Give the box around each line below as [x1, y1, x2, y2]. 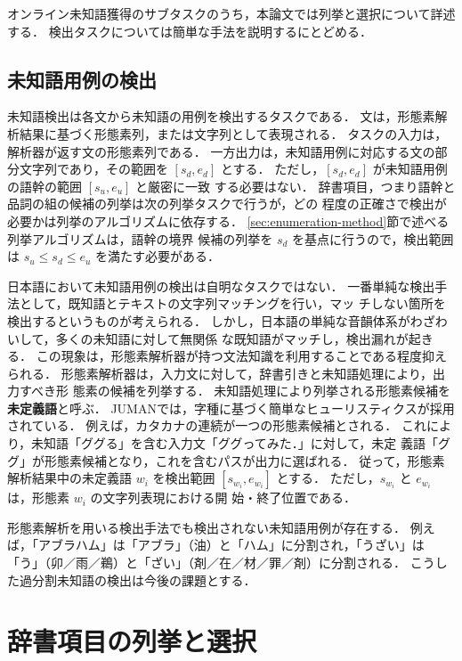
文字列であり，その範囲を [19, 159, 168, 178]
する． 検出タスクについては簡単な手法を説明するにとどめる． [7, 21, 372, 40]
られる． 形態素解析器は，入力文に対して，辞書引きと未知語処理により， [7, 363, 433, 382]
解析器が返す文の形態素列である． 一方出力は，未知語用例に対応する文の [7, 142, 435, 160]
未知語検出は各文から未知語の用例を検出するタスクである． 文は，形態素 [7, 107, 435, 126]
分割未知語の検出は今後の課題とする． [31, 570, 256, 589]
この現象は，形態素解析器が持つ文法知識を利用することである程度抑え [36, 347, 448, 365]
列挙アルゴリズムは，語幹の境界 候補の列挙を [7, 229, 273, 248]
